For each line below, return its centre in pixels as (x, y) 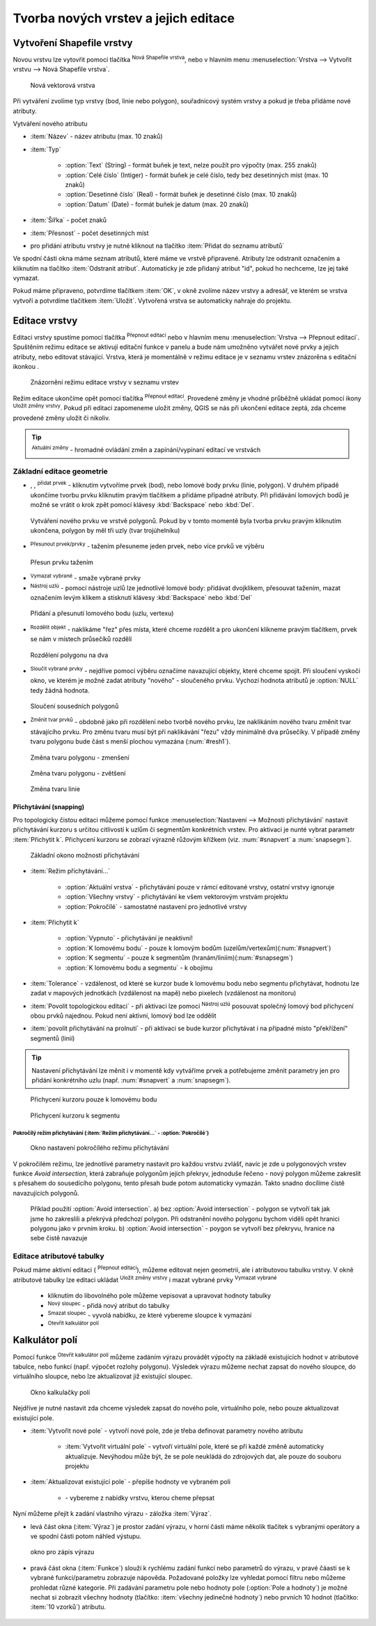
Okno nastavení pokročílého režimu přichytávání (100, 1148)
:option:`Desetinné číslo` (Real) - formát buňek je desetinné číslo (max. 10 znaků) (181, 195)
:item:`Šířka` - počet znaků (69, 220)
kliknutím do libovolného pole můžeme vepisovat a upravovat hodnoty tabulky (159, 1296)
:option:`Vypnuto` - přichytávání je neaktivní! (129, 938)
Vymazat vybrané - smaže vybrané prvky (86, 578)
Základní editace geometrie (60, 472)
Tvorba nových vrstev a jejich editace (124, 18)
